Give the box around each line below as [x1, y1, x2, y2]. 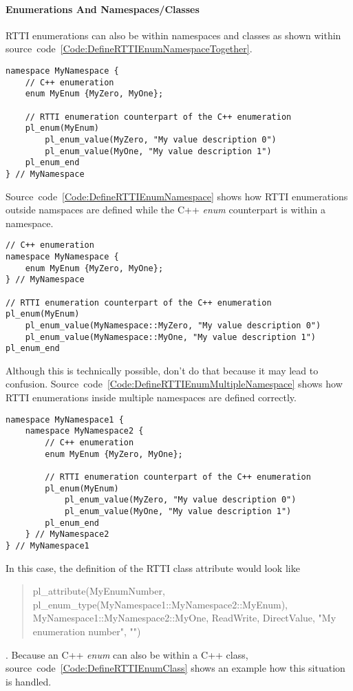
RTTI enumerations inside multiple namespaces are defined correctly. [6, 390, 297, 405]
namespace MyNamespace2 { [25, 426, 144, 436]
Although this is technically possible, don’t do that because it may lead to [6, 363, 319, 377]
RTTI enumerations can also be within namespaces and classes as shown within [6, 28, 341, 42]
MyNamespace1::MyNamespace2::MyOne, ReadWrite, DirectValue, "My [32, 610, 336, 625]
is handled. [6, 674, 52, 688]
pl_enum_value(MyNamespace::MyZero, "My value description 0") [25, 320, 321, 330]
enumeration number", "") [32, 624, 141, 638]
